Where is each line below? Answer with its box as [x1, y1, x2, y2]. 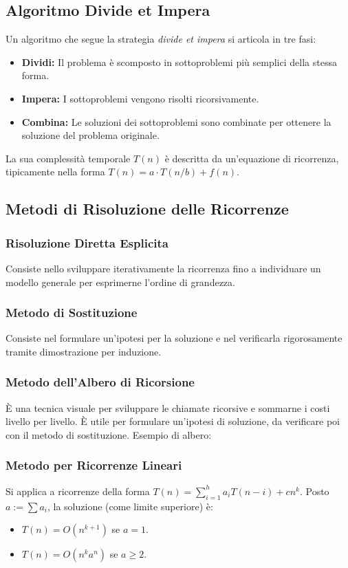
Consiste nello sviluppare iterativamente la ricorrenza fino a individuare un [6, 261, 321, 275]
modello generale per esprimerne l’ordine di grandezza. [6, 274, 235, 289]
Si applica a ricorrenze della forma [6, 483, 150, 498]
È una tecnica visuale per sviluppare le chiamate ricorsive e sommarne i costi [6, 400, 330, 415]
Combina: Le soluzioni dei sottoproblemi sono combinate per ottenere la [21, 114, 331, 129]
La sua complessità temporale [6, 151, 131, 165]
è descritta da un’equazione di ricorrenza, [164, 151, 339, 165]
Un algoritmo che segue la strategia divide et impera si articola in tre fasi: [6, 32, 316, 46]
